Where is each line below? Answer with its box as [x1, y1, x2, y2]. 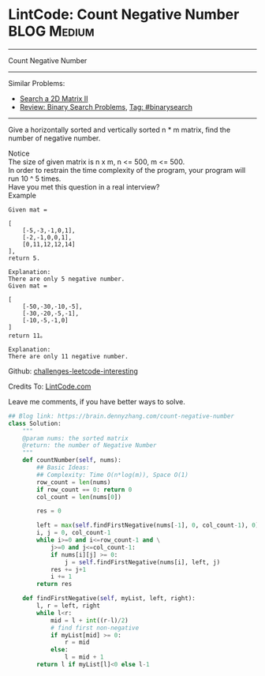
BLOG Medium [8, 22, 95, 40]
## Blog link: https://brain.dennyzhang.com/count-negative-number [8, 412, 235, 420]
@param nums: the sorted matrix [22, 434, 129, 442]
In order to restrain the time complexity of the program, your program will [8, 165, 246, 175]
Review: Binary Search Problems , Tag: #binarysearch [19, 102, 193, 111]
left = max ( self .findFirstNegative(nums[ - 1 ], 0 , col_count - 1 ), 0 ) [36, 521, 259, 530]
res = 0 [36, 507, 62, 515]
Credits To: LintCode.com [8, 381, 91, 391]
